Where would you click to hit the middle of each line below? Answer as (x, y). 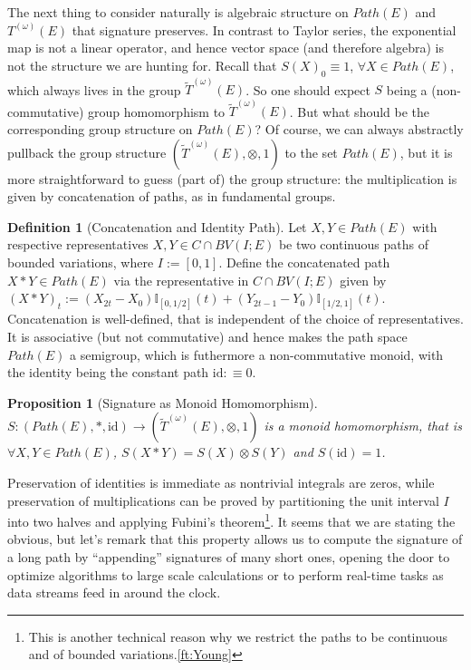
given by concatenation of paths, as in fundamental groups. (172, 196)
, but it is (426, 152)
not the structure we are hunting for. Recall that (142, 65)
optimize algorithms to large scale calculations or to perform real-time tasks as (226, 574)
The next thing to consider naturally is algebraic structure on (178, 12)
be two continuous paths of (353, 244)
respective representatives (78, 244)
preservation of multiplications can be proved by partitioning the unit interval (223, 500)
